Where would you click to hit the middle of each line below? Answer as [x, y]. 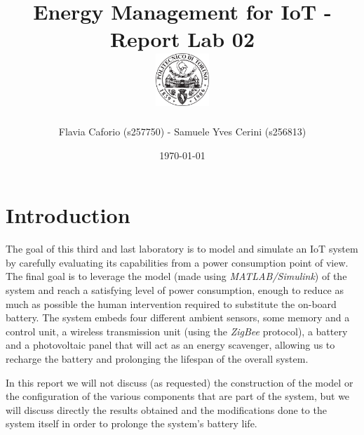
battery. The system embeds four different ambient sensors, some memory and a [178, 317]
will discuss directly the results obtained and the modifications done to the [166, 409]
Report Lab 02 [182, 39]
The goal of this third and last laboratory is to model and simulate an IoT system [182, 249]
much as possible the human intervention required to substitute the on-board [171, 303]
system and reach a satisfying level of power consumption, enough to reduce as [175, 290]
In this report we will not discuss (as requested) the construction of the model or [180, 382]
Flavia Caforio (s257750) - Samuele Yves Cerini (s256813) [182, 132]
